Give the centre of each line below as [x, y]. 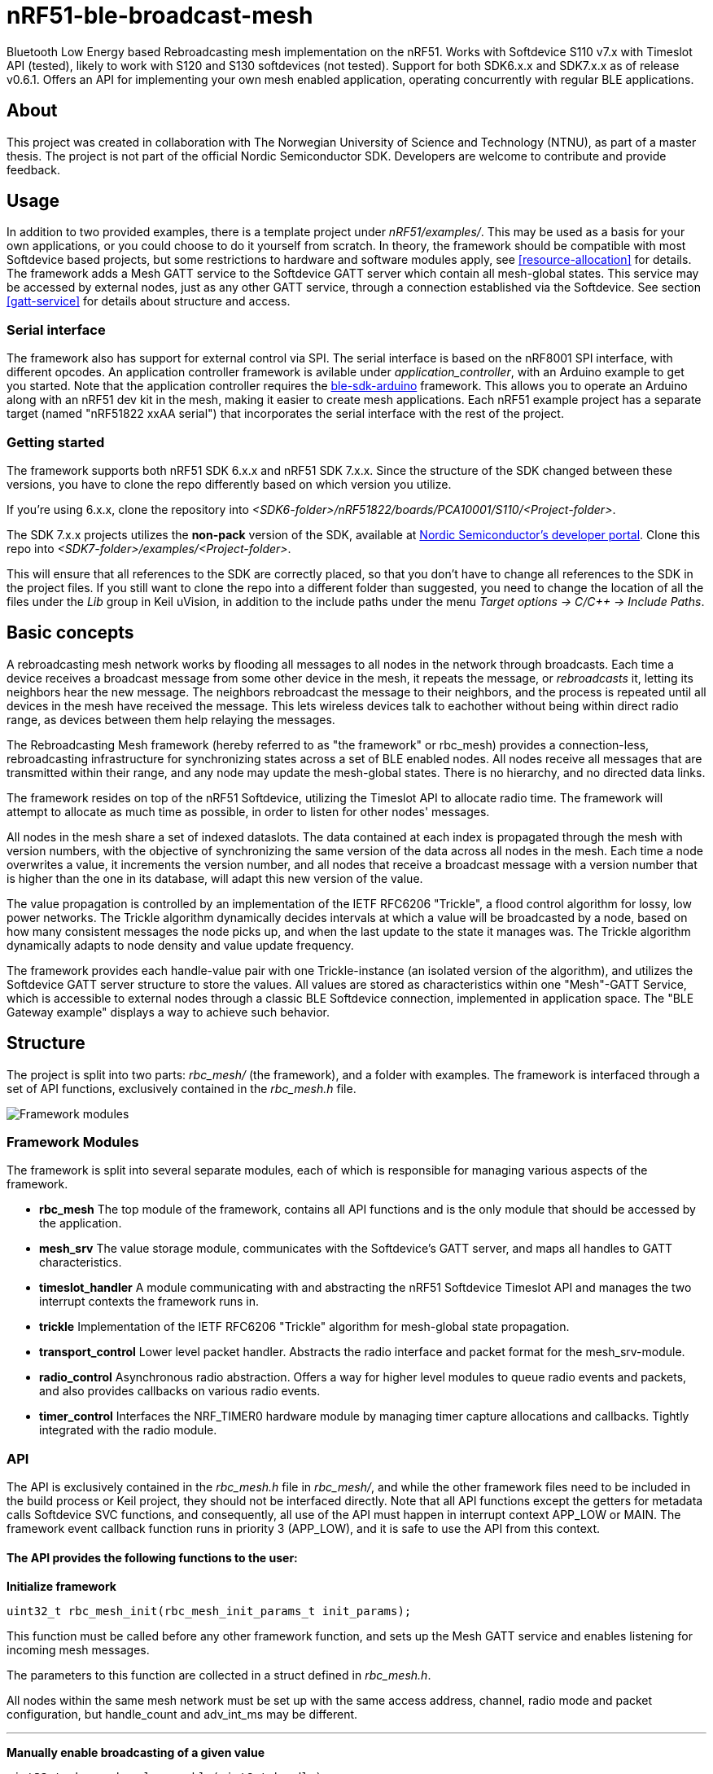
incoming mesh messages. [78, 1650]
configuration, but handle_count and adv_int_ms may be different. [182, 1715]
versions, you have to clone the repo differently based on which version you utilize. [229, 484]
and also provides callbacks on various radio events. [180, 1391]
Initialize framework [61, 1587]
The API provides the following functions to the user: [152, 1557]
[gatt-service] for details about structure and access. [149, 301]
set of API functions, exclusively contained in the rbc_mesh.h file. [182, 1088]
